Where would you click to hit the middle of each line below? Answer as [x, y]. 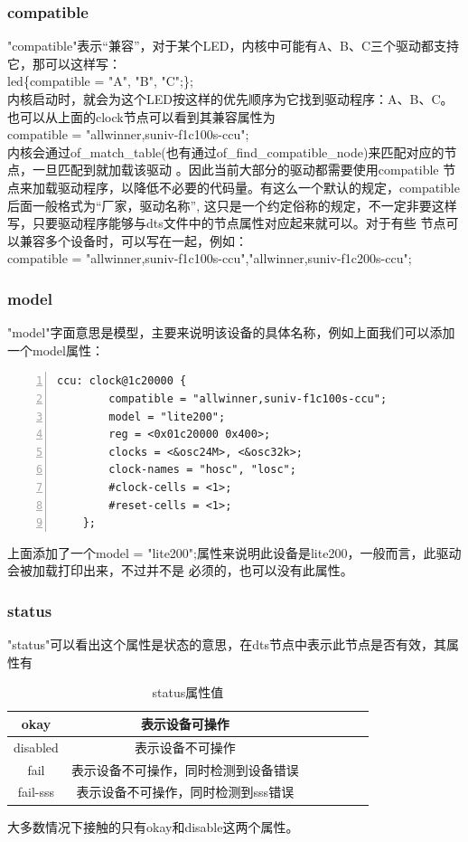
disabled [36, 747]
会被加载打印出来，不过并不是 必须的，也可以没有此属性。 [180, 570]
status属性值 [188, 692]
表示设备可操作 [185, 723]
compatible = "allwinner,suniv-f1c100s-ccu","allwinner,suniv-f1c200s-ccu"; [210, 258]
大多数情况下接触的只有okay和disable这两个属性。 [153, 826]
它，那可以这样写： [64, 63]
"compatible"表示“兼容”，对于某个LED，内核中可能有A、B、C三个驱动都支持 [234, 46]
